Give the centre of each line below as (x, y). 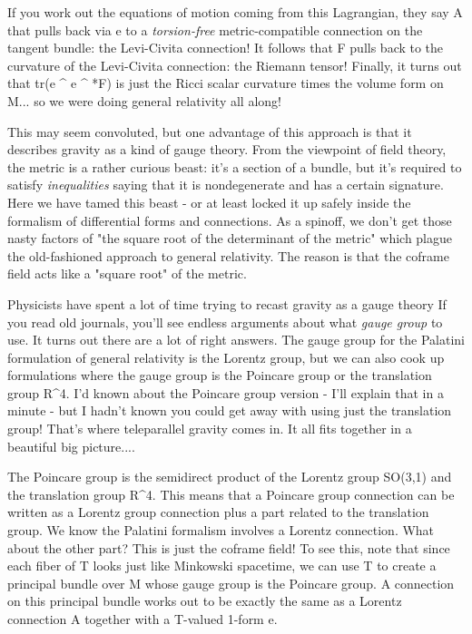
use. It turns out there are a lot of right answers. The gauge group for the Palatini (236, 340)
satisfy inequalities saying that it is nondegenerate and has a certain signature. (226, 185)
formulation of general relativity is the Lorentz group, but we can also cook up (226, 357)
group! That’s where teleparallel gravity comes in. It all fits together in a (210, 429)
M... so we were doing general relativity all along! (144, 100)
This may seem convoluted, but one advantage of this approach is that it (210, 131)
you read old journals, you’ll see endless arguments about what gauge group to (225, 322)
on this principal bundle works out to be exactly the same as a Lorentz (205, 601)
